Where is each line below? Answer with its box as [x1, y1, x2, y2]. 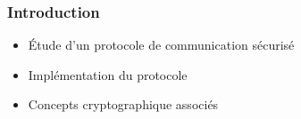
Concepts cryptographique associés [28, 95, 219, 114]
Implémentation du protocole [28, 65, 188, 83]
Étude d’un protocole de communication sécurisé [28, 36, 295, 54]
